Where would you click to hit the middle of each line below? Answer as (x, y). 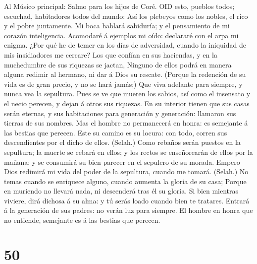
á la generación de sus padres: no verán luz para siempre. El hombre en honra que (128, 210)
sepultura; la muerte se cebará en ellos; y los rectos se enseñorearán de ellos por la (128, 152)
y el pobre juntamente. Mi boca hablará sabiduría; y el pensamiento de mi (117, 26)
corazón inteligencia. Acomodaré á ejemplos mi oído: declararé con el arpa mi (121, 35)
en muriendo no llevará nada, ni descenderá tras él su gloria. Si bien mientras (121, 191)
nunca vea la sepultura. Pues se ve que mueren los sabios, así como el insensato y (127, 94)
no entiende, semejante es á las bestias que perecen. (82, 220)
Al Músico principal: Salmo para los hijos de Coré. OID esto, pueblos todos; (119, 6)
